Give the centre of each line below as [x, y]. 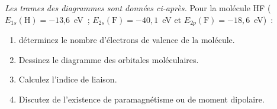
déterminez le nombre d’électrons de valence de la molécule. [127, 40]
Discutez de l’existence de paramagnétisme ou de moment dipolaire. [141, 99]
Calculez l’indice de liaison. [68, 79]
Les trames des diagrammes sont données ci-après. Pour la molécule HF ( [138, 8]
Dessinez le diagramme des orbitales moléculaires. [109, 59]
